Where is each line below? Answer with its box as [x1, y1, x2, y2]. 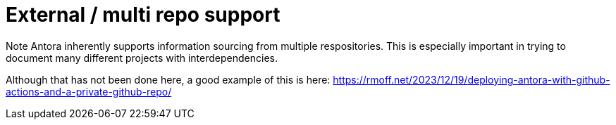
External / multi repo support [6, 3, 281, 27]
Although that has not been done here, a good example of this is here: [6, 73, 331, 86]
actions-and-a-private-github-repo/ [6, 85, 172, 98]
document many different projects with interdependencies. [6, 51, 278, 64]
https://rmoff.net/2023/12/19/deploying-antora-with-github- [333, 73, 610, 86]
